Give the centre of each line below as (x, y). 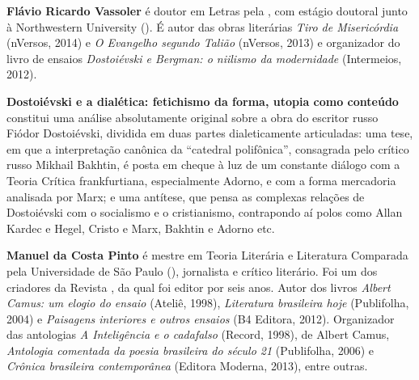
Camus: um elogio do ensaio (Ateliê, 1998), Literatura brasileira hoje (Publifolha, (208, 303)
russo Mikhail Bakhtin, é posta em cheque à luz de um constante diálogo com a (203, 165)
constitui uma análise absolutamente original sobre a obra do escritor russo (193, 117)
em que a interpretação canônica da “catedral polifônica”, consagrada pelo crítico (208, 148)
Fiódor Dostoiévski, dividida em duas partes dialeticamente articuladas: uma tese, (210, 133)
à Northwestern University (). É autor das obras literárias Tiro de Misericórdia (203, 26)
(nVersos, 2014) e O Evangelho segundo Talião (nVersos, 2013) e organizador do (203, 42)
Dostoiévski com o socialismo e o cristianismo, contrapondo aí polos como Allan (205, 212)
